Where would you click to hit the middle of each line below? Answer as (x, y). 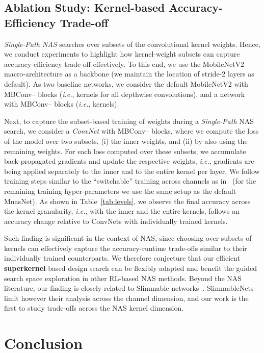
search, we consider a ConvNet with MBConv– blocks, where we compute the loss (131, 131)
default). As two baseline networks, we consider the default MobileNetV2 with (126, 83)
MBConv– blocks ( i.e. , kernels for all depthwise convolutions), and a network (125, 94)
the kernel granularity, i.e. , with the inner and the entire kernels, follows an (122, 211)
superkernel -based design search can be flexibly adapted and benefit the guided (131, 268)
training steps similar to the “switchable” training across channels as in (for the (130, 181)
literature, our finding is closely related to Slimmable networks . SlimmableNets (129, 288)
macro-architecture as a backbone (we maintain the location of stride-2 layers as (129, 74)
